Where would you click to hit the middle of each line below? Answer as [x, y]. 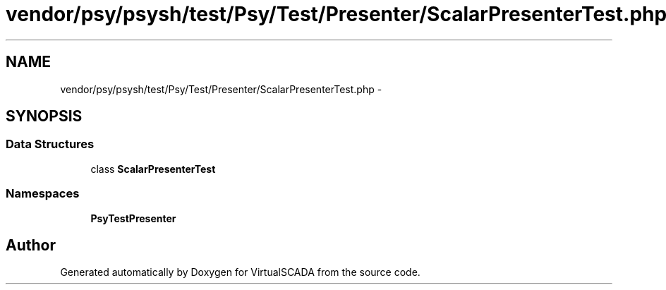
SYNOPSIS [44, 116]
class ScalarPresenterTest [153, 169]
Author [31, 245]
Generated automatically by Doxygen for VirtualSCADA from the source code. [240, 272]
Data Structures [50, 144]
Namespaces [43, 194]
